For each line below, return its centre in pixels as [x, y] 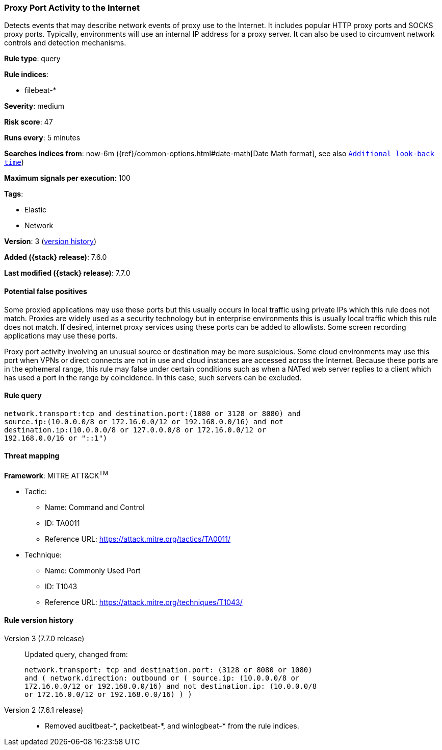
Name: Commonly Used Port [93, 570]
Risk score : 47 [29, 122]
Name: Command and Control [95, 507]
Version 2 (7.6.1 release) [44, 710]
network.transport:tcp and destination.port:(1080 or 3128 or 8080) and [152, 413]
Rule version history [39, 620]
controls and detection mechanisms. [65, 43]
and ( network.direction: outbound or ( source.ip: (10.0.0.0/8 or [162, 678]
